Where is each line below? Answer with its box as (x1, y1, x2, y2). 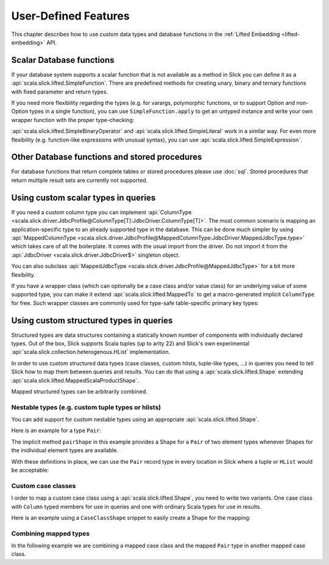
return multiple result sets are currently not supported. (11, 176, 148, 184)
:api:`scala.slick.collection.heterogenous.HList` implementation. (11, 348, 171, 356)
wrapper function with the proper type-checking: (11, 116, 135, 123)
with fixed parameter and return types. (11, 88, 108, 95)
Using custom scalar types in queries (11, 192, 156, 203)
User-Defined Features (11, 9, 130, 23)
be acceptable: (11, 467, 49, 474)
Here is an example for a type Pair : (11, 427, 102, 434)
